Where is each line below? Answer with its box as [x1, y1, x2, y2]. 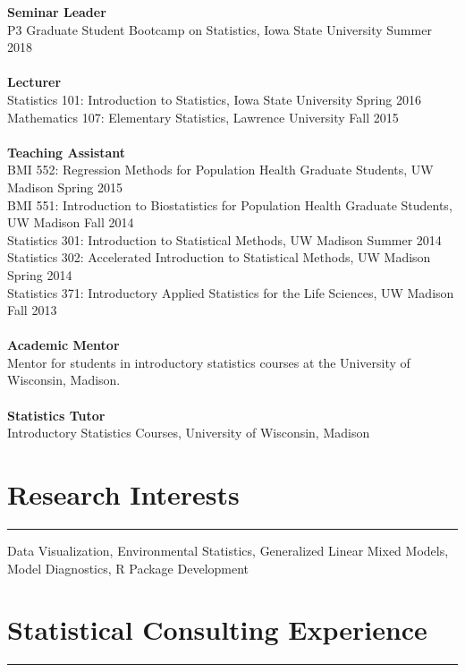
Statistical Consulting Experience [7, 611, 427, 648]
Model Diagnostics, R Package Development [7, 558, 249, 577]
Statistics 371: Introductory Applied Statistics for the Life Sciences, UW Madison [7, 283, 454, 302]
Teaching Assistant [7, 142, 126, 161]
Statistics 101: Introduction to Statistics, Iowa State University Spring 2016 [7, 89, 421, 108]
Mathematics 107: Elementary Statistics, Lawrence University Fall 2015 [7, 107, 399, 126]
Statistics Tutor [7, 405, 106, 424]
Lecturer [7, 72, 62, 91]
